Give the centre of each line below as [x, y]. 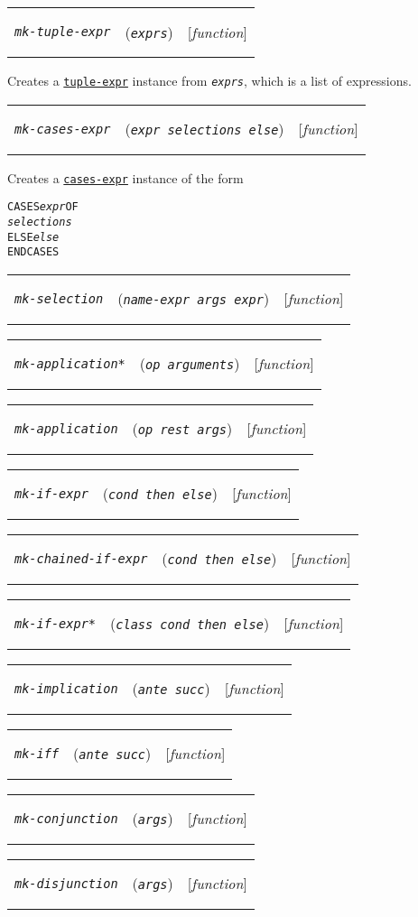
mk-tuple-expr [63, 32]
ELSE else [33, 237]
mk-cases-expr [63, 129]
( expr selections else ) [204, 129]
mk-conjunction [66, 818]
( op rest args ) [182, 429]
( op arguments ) [190, 364]
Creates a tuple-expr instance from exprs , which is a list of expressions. [209, 80]
